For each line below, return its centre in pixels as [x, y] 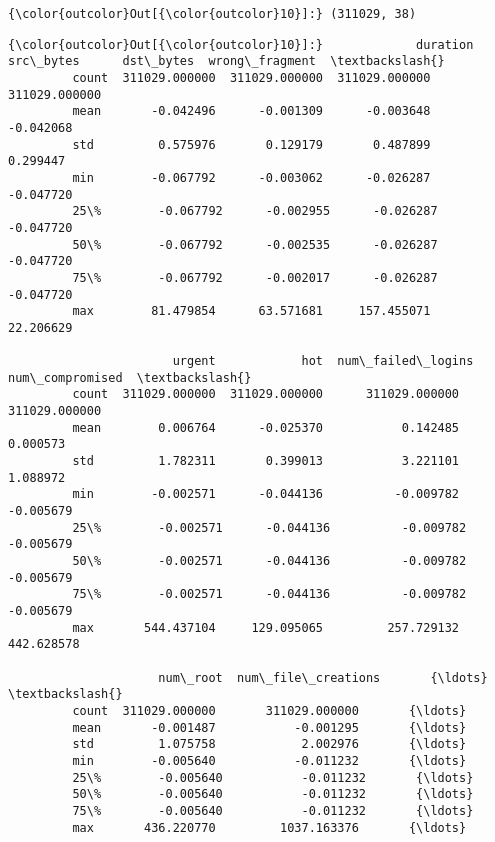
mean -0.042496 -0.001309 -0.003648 [251, 111]
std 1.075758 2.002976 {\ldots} [269, 744]
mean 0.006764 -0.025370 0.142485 [266, 427]
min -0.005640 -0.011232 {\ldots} [269, 760]
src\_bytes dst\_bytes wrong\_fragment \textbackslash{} [226, 61]
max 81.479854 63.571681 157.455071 [251, 311]
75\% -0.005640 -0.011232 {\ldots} [273, 810]
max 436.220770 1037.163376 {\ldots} [269, 827]
